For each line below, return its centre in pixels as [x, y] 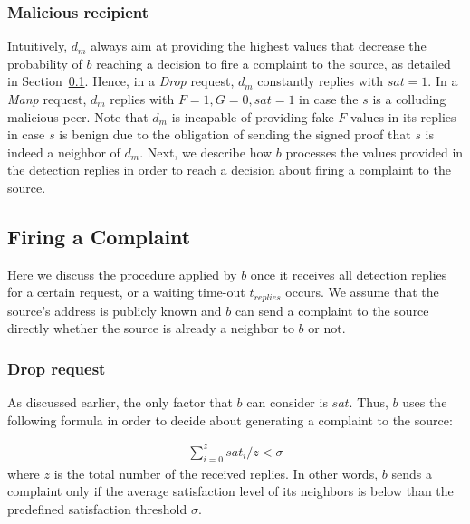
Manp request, [47, 99]
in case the [329, 99]
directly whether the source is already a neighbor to [151, 328]
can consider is [287, 402]
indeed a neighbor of [64, 152]
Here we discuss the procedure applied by [122, 274]
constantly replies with [320, 81]
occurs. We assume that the [362, 292]
